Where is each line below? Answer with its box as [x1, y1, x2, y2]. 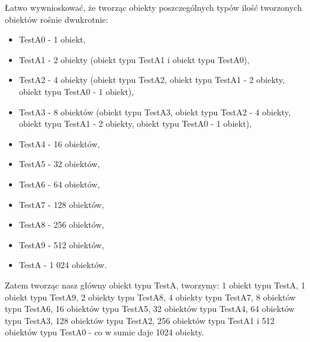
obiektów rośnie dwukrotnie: [5, 13, 109, 25]
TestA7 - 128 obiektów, [19, 198, 104, 210]
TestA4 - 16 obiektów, [19, 137, 100, 150]
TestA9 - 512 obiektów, [19, 238, 104, 251]
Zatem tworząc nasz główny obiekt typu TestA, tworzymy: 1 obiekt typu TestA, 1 [5, 278, 306, 291]
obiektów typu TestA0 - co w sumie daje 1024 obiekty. [5, 326, 204, 338]
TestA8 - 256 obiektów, [19, 218, 104, 231]
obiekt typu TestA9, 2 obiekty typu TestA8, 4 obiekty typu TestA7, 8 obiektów [5, 290, 296, 303]
